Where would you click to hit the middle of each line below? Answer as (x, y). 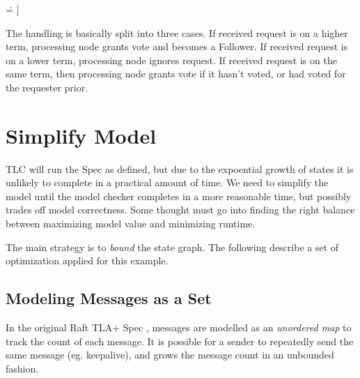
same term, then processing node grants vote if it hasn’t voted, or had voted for (176, 74)
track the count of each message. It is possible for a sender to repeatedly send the (180, 341)
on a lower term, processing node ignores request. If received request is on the (171, 60)
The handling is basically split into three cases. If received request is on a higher (177, 32)
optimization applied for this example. (87, 260)
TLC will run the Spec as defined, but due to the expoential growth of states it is (180, 168)
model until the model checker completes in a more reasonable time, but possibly (179, 196)
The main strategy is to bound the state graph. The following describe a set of (172, 247)
